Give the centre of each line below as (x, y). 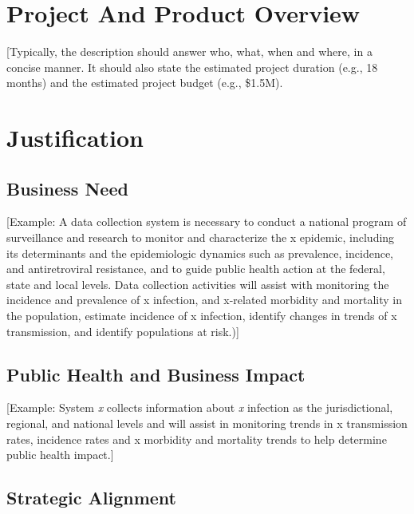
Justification (75, 138)
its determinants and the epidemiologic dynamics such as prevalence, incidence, (200, 253)
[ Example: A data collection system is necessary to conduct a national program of (207, 221)
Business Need (67, 188)
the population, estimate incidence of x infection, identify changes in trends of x (202, 316)
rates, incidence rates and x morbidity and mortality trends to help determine (197, 439)
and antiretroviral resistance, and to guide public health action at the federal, (196, 269)
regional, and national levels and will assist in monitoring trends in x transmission (207, 423)
